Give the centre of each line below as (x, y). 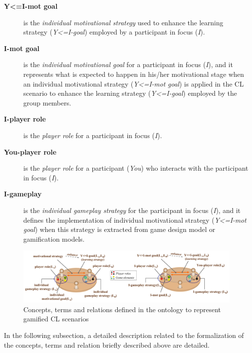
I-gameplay (23, 194)
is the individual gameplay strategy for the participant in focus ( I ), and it (132, 210)
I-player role (25, 119)
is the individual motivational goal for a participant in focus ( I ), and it (128, 64)
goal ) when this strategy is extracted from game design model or (119, 229)
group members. (47, 102)
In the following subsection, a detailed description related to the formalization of (124, 335)
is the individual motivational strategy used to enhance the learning (123, 22)
